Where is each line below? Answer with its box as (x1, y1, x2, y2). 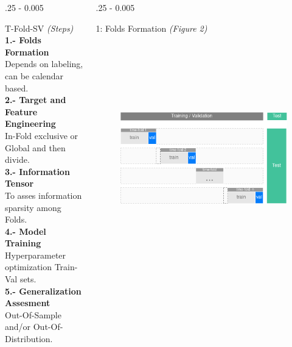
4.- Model (5, 224, 46, 237)
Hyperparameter (5, 248, 66, 261)
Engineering (5, 117, 56, 130)
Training (5, 237, 41, 249)
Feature (5, 105, 38, 118)
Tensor (5, 177, 34, 190)
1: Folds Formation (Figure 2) (96, 21, 207, 34)
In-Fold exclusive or (5, 129, 78, 141)
